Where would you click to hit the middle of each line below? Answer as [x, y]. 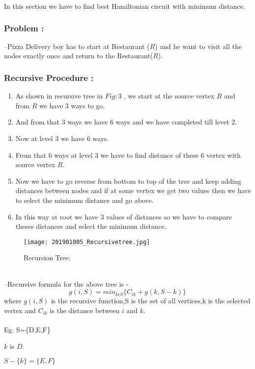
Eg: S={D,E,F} [27, 329]
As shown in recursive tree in [59, 96]
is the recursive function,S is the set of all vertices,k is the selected [151, 301]
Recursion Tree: [47, 258]
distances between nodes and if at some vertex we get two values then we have [133, 190]
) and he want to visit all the [198, 46]
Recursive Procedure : [49, 77]
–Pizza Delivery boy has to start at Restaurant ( [77, 46]
